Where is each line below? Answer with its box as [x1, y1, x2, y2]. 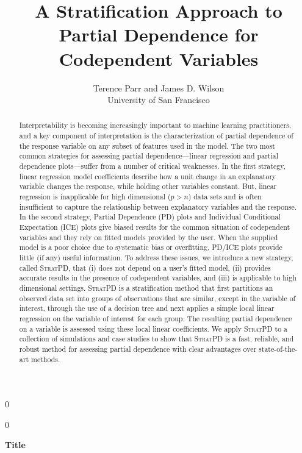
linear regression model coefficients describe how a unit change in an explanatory [19, 171, 276, 181]
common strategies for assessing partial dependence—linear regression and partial [19, 151, 278, 161]
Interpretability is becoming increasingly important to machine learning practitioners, [19, 120, 292, 130]
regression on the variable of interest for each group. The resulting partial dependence [19, 313, 292, 323]
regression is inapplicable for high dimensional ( [19, 191, 171, 202]
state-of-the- [259, 343, 298, 354]
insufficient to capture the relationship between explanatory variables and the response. [19, 201, 297, 212]
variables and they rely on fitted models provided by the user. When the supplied [19, 232, 278, 242]
